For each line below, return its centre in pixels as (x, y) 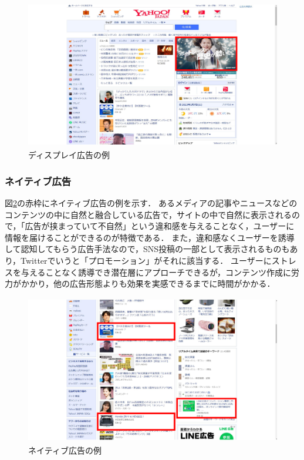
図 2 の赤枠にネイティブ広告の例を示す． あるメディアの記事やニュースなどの (151, 203)
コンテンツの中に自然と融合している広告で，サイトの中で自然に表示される (148, 214)
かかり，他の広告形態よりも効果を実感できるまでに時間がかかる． (148, 283)
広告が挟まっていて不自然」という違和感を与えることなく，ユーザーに (160, 226)
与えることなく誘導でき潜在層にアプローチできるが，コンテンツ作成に (156, 272)
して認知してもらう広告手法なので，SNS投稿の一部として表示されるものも (147, 249)
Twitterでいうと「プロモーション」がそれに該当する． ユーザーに (146, 261)
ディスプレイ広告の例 (69, 155)
